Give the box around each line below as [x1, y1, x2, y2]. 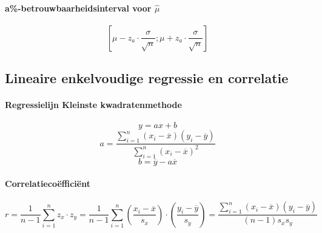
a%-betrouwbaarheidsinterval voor [5, 1, 152, 14]
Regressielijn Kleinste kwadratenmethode [5, 98, 182, 111]
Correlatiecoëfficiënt [5, 177, 90, 190]
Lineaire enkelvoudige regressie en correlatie [5, 69, 289, 87]
